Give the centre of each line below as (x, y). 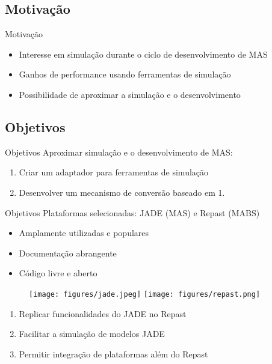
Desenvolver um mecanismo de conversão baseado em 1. (122, 192)
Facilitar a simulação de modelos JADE (92, 334)
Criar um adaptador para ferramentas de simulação (114, 172)
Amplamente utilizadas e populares (84, 233)
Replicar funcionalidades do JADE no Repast (103, 313)
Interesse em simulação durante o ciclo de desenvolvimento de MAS (143, 54)
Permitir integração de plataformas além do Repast (113, 353)
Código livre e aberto (58, 273)
